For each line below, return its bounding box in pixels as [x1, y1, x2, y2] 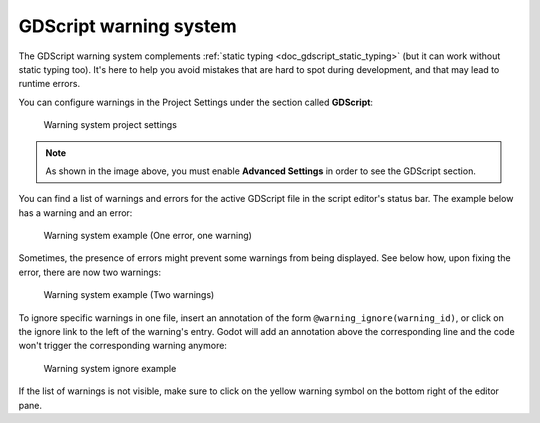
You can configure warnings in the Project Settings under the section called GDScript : [18, 96, 374, 108]
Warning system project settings [43, 119, 177, 131]
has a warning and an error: [18, 206, 133, 219]
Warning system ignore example [43, 362, 177, 374]
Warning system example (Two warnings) [43, 289, 215, 301]
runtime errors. [18, 78, 80, 90]
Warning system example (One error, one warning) [43, 230, 252, 242]
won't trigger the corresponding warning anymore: [18, 340, 227, 352]
